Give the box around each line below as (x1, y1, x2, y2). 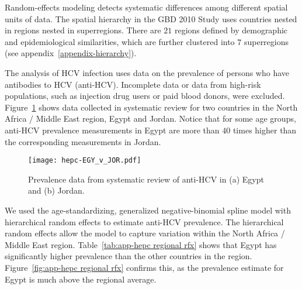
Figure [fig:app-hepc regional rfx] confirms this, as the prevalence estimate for (5, 261, 284, 273)
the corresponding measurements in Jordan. (5, 135, 161, 147)
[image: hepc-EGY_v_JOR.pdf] (28, 156, 141, 165)
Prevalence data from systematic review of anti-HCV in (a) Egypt (28, 173, 264, 185)
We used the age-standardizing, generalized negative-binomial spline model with (5, 204, 291, 216)
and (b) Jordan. (28, 184, 85, 197)
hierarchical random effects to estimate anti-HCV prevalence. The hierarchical (5, 215, 284, 228)
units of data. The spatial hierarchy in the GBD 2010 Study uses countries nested (5, 12, 297, 25)
